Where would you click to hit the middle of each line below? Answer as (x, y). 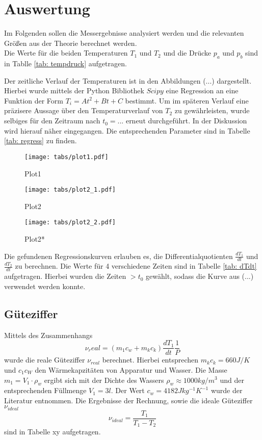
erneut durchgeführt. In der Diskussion (186, 121)
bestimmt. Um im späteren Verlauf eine (187, 100)
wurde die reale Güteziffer (45, 360)
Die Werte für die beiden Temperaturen (66, 53)
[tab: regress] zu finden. (41, 140)
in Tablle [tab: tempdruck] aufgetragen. (65, 63)
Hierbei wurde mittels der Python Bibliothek (74, 90)
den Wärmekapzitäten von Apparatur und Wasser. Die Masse (131, 369)
